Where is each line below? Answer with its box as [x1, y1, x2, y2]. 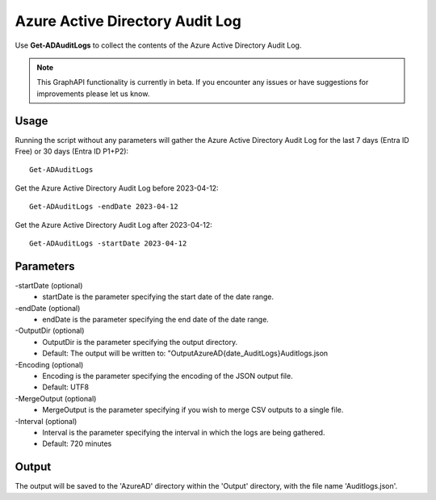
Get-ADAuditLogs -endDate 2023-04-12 [29, 202, 179, 212]
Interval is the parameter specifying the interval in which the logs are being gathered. [42, 427, 325, 437]
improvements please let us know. [36, 89, 150, 99]
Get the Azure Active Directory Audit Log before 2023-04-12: [15, 183, 219, 193]
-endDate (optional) [15, 303, 81, 313]
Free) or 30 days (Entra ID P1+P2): [15, 146, 129, 157]
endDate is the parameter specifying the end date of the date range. [42, 315, 270, 325]
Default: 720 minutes [42, 439, 112, 448]
